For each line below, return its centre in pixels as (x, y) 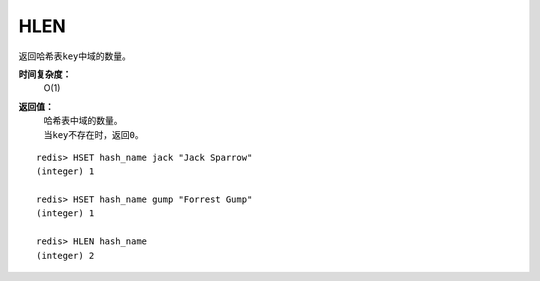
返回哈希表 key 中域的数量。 (75, 56)
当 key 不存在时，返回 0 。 (93, 134)
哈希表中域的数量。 (83, 121)
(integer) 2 (65, 255)
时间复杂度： (45, 74)
